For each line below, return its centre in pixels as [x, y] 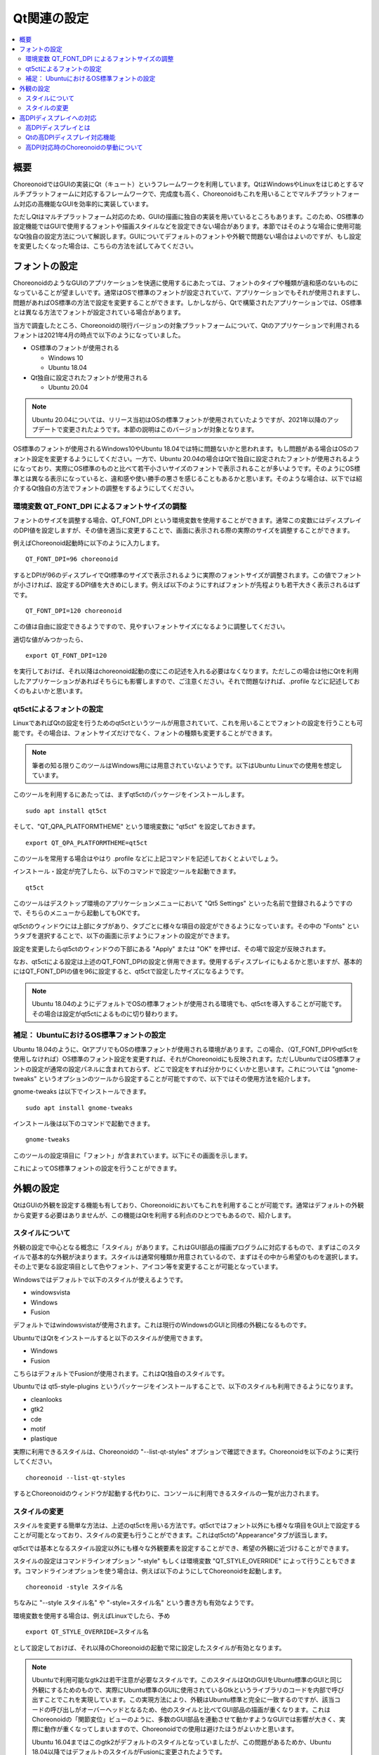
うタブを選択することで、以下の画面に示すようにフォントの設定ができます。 [123, 936]
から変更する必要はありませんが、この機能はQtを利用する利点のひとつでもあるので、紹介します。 [154, 1215]
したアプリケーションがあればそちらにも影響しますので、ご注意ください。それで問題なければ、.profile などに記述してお [186, 681]
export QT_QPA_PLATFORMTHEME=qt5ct [87, 843]
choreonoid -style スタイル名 [74, 1587]
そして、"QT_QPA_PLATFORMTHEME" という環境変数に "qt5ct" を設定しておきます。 [136, 827]
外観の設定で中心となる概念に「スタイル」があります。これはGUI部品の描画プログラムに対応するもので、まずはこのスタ [187, 1247]
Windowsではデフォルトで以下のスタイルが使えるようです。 [100, 1279]
